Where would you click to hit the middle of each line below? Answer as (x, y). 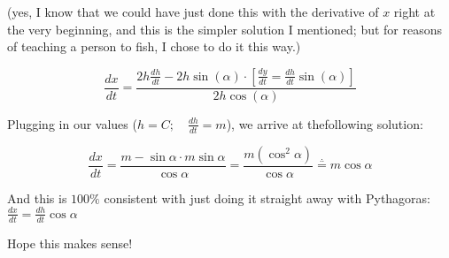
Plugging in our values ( (72, 123)
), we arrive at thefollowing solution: (325, 123)
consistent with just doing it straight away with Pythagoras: (267, 197)
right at (414, 11)
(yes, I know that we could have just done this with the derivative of (193, 11)
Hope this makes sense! (70, 243)
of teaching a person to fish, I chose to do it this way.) (154, 46)
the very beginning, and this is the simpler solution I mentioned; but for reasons (225, 29)
